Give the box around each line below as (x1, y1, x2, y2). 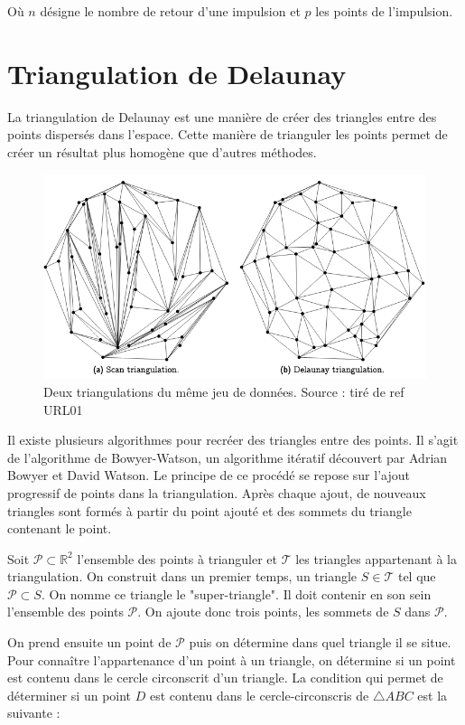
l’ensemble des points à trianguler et (77, 549, 278, 568)
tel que (397, 567, 436, 586)
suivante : (7, 703, 60, 722)
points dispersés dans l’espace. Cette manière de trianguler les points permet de (7, 125, 448, 144)
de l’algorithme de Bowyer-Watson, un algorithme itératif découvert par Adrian (7, 447, 448, 466)
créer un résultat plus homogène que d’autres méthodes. (7, 142, 317, 161)
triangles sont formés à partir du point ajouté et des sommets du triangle (7, 501, 412, 520)
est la (417, 685, 448, 704)
